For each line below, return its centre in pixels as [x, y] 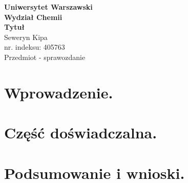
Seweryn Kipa [26, 37]
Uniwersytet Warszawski [48, 7]
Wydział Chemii [33, 17]
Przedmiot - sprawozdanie [45, 57]
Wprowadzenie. [59, 92]
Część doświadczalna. [81, 133]
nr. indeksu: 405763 [35, 47]
